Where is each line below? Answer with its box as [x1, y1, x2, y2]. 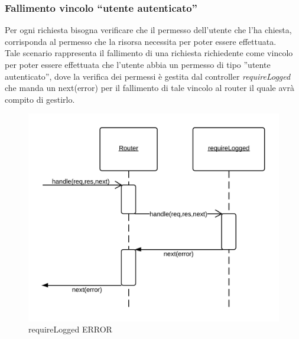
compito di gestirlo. [5, 93, 75, 105]
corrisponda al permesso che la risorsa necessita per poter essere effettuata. [5, 35, 277, 47]
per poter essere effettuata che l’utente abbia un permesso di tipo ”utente [5, 58, 271, 70]
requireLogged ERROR [28, 323, 112, 335]
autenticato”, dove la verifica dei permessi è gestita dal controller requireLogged [5, 70, 291, 82]
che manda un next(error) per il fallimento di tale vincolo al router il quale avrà [5, 82, 294, 94]
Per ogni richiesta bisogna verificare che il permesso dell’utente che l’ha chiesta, [5, 24, 292, 36]
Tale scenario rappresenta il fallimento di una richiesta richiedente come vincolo [5, 47, 293, 59]
